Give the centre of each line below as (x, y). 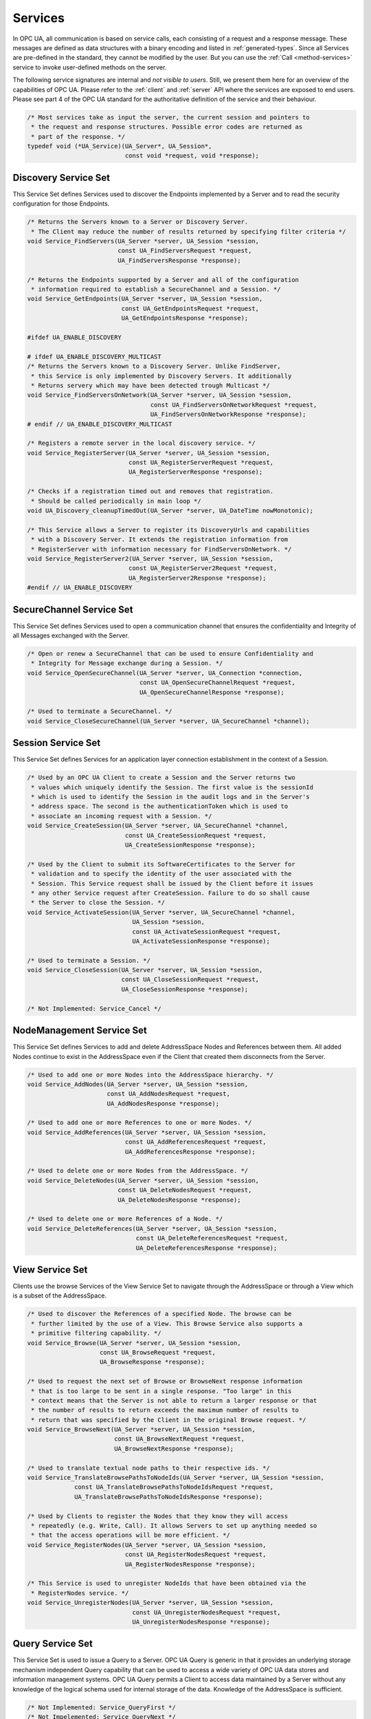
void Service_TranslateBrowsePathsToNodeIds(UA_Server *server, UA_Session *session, (176, 1478)
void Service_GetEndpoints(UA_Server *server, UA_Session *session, (145, 299)
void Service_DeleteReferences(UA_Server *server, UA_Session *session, (152, 1228)
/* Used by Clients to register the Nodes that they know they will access (158, 1516)
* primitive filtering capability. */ (96, 1333)
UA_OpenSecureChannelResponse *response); (212, 692)
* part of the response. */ (78, 136)
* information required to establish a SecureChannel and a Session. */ (156, 289)
